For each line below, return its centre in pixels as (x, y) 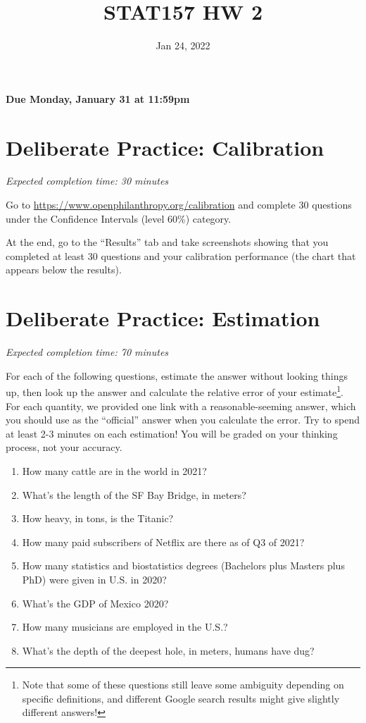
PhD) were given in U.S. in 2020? (94, 579)
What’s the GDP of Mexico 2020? (95, 603)
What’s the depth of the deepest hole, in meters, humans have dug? (168, 650)
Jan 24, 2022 (183, 45)
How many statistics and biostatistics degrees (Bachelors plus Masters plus (183, 566)
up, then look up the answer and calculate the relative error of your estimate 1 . (175, 391)
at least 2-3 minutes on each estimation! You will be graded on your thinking (172, 433)
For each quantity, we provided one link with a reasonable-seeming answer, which (181, 406)
